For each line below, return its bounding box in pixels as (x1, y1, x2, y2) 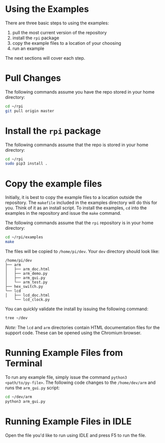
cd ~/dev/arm (5, 394, 32, 399)
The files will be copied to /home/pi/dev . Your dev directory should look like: (5, 249, 160, 254)
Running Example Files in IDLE (5, 416, 132, 427)
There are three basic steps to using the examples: (5, 20, 109, 26)
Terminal (5, 358, 43, 369)
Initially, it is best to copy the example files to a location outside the (5, 194, 143, 200)
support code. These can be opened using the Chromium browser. (5, 330, 142, 336)
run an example (12, 45, 45, 51)
